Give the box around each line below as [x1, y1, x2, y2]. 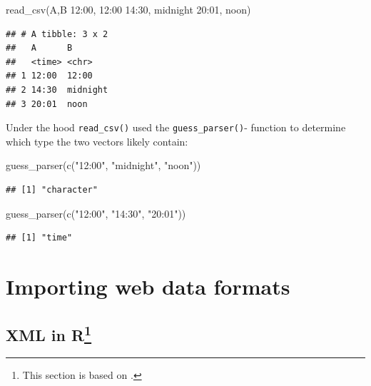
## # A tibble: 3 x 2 [6, 29, 108, 39]
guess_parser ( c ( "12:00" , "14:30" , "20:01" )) [6, 205, 186, 220]
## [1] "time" [6, 233, 73, 243]
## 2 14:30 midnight [6, 84, 108, 95]
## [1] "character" [6, 185, 98, 195]
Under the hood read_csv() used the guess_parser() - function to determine [6, 120, 346, 135]
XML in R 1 [6, 320, 92, 345]
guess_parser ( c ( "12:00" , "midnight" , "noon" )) [6, 158, 201, 173]
